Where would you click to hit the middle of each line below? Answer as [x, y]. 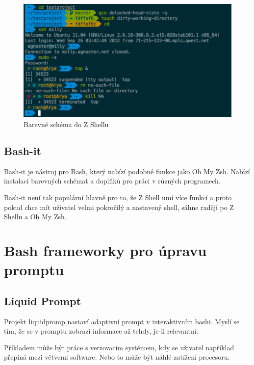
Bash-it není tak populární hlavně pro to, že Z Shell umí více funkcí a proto [118, 197]
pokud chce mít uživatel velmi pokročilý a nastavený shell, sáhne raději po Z [119, 207]
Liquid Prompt [43, 300]
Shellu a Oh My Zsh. [35, 217]
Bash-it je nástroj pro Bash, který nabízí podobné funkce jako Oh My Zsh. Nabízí [127, 171]
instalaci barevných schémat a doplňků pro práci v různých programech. [112, 181]
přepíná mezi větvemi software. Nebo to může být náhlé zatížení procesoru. [117, 357]
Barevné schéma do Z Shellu [66, 124]
